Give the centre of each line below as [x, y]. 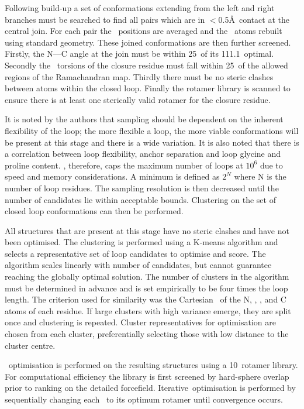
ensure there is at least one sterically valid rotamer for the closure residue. [138, 99]
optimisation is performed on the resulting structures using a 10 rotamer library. [153, 365]
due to [271, 165]
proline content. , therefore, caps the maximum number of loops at [124, 165]
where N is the [260, 176]
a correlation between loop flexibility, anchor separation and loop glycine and [143, 154]
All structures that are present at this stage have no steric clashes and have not [147, 230]
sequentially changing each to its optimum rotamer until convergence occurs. [144, 399]
